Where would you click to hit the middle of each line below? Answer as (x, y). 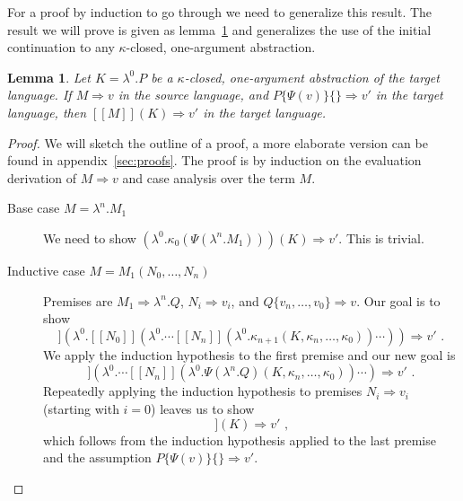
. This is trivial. (381, 237)
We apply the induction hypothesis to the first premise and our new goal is (249, 354)
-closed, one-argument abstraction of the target (312, 77)
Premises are (78, 300)
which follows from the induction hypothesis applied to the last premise (240, 439)
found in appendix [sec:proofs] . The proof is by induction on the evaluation (214, 160)
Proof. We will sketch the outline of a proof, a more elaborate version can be (218, 142)
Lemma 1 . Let (49, 77)
